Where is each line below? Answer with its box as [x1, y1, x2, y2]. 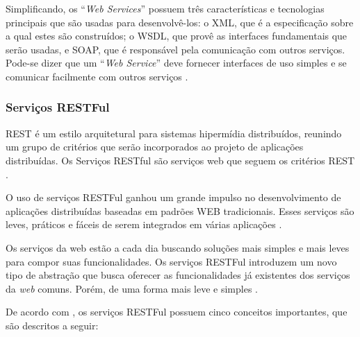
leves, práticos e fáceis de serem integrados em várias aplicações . [6, 217, 282, 232]
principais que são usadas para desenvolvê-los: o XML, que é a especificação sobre [6, 15, 354, 29]
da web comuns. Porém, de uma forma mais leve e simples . [6, 281, 258, 295]
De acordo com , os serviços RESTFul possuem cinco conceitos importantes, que [6, 304, 347, 319]
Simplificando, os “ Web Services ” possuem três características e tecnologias [6, 1, 325, 15]
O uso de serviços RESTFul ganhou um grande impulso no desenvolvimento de [6, 190, 341, 205]
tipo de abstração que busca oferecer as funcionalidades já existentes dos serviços [6, 268, 350, 282]
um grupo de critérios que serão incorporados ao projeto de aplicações [6, 139, 304, 154]
